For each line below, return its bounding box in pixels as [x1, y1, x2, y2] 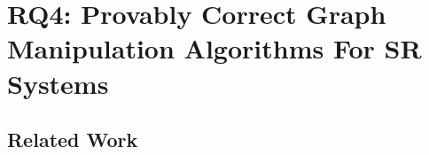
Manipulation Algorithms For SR [7, 30, 422, 66]
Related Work [7, 126, 138, 153]
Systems [7, 65, 109, 101]
